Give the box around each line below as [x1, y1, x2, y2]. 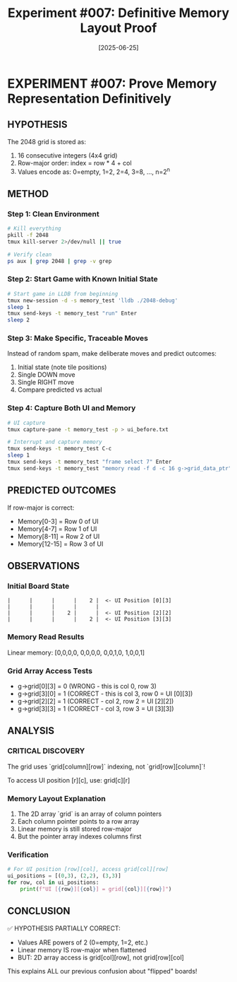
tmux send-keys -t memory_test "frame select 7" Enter [7, 458, 172, 466]
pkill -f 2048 [7, 231, 49, 238]
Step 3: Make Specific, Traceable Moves [7, 334, 148, 344]
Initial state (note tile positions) [17, 363, 107, 372]
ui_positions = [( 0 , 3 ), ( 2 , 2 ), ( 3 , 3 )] [7, 872, 121, 879]
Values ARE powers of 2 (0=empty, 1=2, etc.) [17, 938, 148, 947]
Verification [7, 850, 49, 860]
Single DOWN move [17, 370, 75, 379]
